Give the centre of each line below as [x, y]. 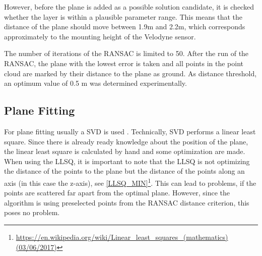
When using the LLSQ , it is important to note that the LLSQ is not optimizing [127, 161]
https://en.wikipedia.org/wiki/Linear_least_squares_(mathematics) [122, 237]
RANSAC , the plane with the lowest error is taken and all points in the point [124, 63]
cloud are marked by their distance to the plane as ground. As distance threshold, [130, 73]
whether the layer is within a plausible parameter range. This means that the [123, 16]
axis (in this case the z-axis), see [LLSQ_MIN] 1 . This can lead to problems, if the [130, 182]
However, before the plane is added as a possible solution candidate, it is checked [129, 7]
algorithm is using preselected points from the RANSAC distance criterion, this [127, 202]
